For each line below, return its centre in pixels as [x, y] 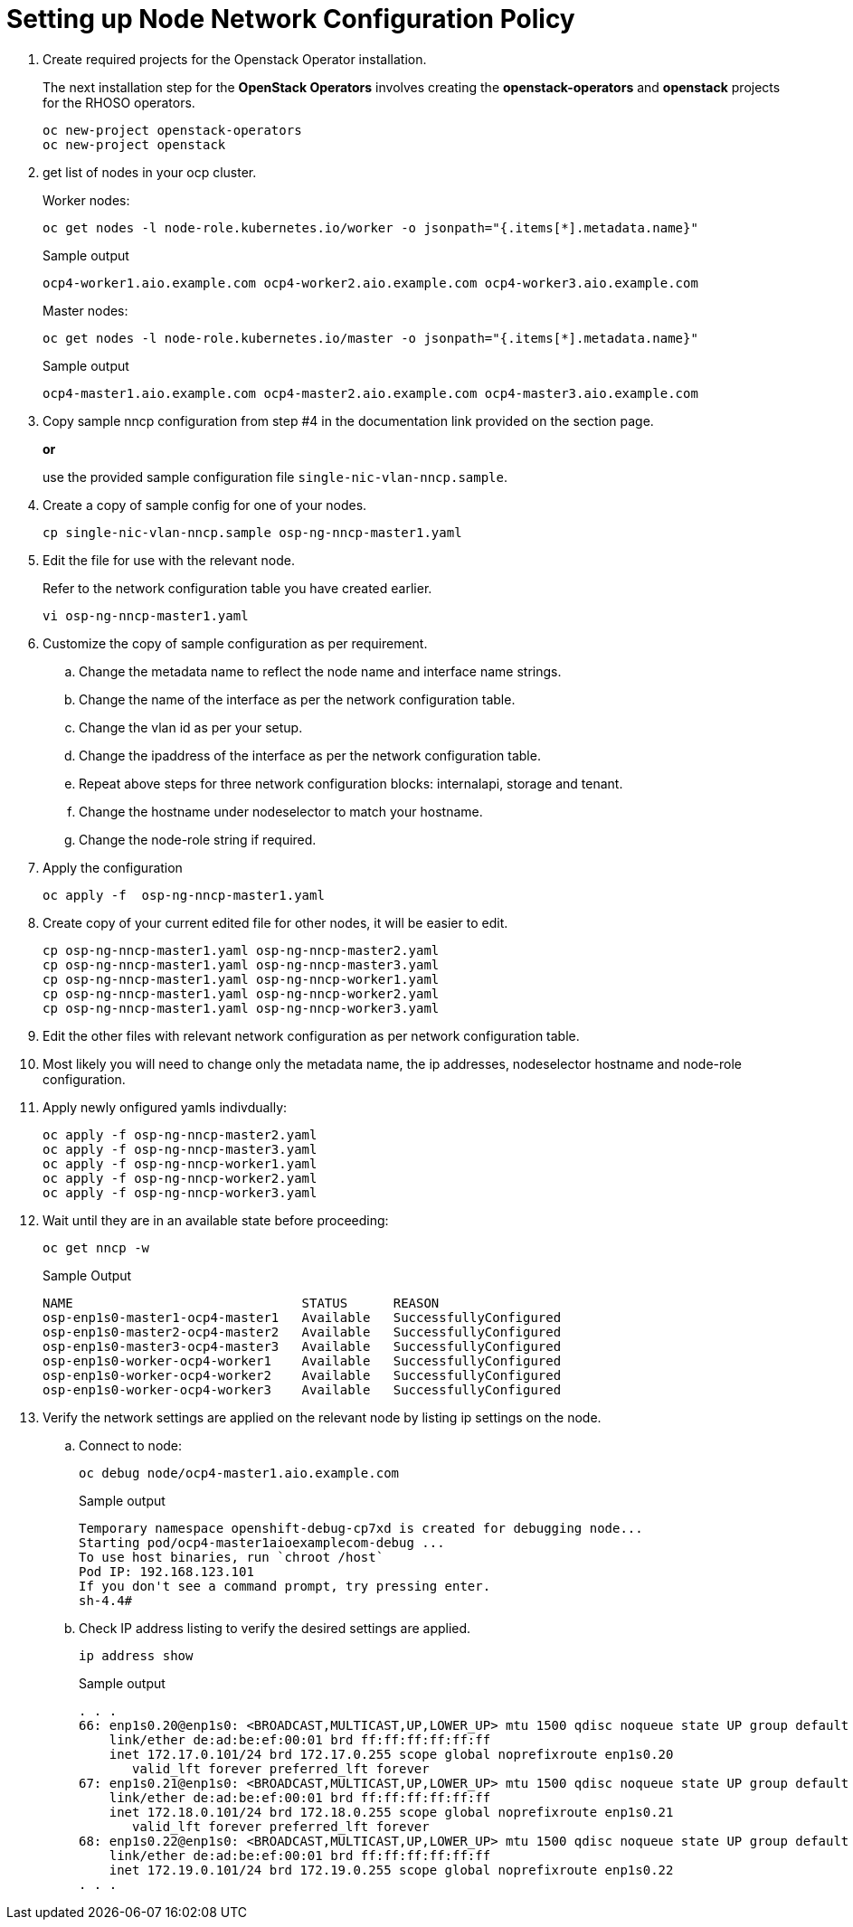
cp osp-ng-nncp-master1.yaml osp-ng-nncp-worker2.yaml [241, 993]
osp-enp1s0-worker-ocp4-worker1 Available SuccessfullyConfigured [302, 1360]
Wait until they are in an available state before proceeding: [216, 1220]
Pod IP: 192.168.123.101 [166, 1571]
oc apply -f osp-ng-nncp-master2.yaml [180, 1134]
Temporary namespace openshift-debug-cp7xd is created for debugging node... [361, 1528]
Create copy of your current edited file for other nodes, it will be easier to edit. [275, 922]
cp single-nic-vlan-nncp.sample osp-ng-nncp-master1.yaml [252, 532]
